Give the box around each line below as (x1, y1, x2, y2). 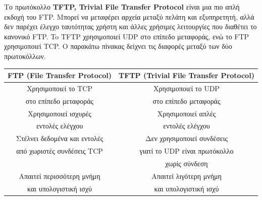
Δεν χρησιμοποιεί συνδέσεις (145, 133, 228, 144)
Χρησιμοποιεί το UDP (153, 83, 220, 93)
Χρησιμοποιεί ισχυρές (28, 108, 91, 118)
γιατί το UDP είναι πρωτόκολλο (139, 146, 234, 156)
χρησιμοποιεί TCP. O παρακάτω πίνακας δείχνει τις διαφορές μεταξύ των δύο (4, 41, 232, 51)
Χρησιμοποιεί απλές (157, 108, 216, 118)
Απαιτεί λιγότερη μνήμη (151, 170, 222, 181)
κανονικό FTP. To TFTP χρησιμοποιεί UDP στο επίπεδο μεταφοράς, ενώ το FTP (4, 31, 249, 41)
